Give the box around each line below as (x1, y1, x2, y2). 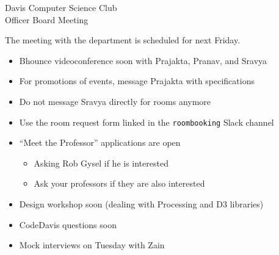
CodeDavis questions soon (19, 218, 117, 231)
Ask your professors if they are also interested (34, 177, 205, 190)
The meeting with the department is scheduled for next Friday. (5, 34, 241, 46)
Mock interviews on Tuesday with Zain (19, 239, 165, 251)
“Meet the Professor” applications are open (19, 136, 181, 149)
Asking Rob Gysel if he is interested (34, 156, 168, 169)
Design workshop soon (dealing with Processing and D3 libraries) (19, 198, 264, 210)
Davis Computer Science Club (5, 1, 117, 13)
